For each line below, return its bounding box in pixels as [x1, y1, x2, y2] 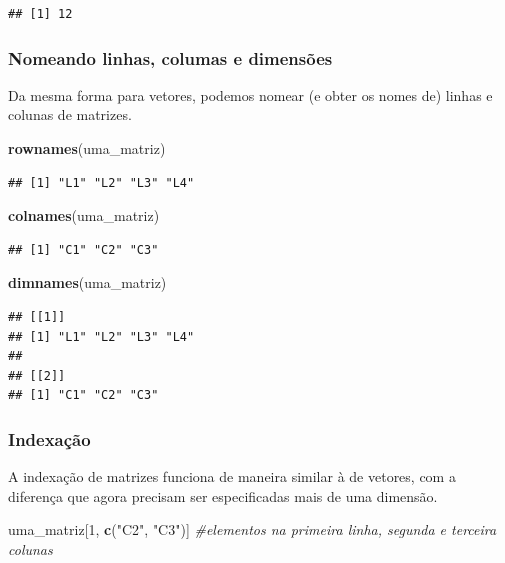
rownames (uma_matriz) [8, 138, 166, 158]
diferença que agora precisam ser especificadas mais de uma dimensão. [8, 485, 438, 506]
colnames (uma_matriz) [8, 205, 160, 226]
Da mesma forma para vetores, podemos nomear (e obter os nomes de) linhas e [8, 84, 493, 105]
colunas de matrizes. [8, 104, 132, 125]
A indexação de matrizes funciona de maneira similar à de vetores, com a [8, 466, 456, 487]
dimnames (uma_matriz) [8, 272, 167, 293]
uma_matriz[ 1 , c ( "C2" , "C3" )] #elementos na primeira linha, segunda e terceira [8, 519, 497, 540]
